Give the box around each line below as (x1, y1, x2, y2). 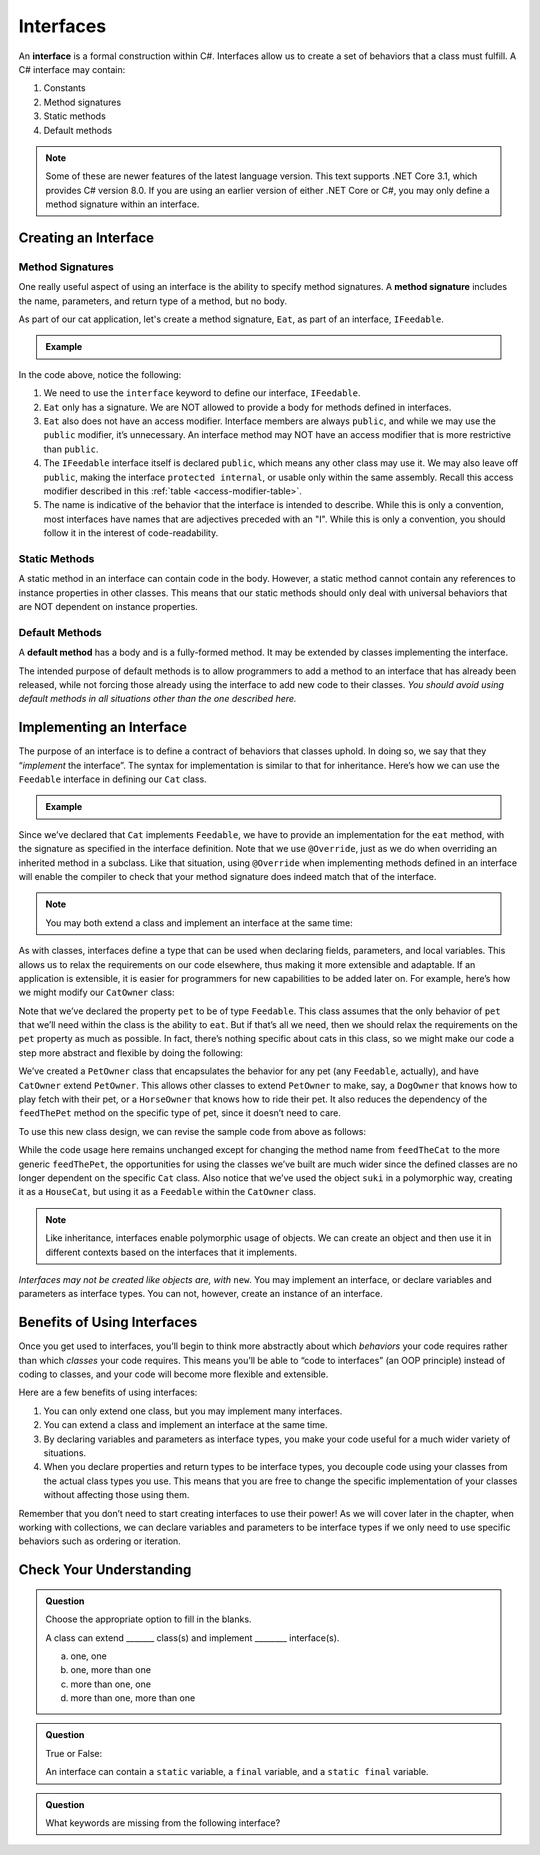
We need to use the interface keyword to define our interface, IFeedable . (43, 387, 361, 399)
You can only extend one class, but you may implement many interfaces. (43, 1405, 343, 1417)
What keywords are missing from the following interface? (45, 1817, 281, 1829)
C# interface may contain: (18, 63, 126, 75)
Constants (43, 82, 86, 94)
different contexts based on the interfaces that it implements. (45, 1246, 297, 1258)
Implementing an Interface (18, 719, 188, 736)
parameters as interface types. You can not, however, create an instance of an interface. (18, 1288, 384, 1300)
